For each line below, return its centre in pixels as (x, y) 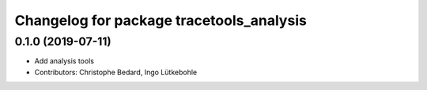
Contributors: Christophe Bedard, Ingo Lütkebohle (116, 72)
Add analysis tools (64, 61)
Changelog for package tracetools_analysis (161, 20)
